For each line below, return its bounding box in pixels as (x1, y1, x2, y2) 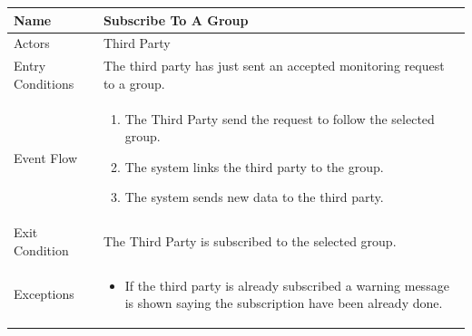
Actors (14, 34, 50, 53)
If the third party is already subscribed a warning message (124, 275, 449, 294)
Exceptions (14, 284, 74, 303)
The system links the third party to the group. (124, 157, 384, 176)
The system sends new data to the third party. (124, 187, 384, 206)
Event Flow (14, 149, 77, 168)
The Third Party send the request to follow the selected (124, 109, 435, 128)
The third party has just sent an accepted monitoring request (103, 56, 445, 75)
